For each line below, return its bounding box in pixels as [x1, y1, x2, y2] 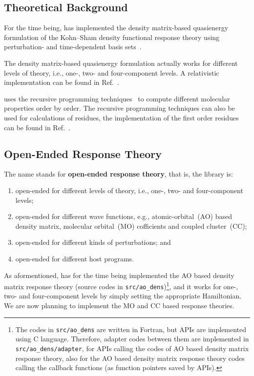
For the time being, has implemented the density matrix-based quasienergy [4, 22, 229, 33]
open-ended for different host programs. [15, 253, 134, 263]
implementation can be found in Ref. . [4, 77, 119, 87]
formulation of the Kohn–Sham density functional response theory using [4, 32, 220, 42]
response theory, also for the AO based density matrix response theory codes [15, 353, 245, 363]
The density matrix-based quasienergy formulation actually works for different [4, 58, 238, 68]
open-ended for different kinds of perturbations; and [15, 237, 171, 247]
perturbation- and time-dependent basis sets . [4, 41, 142, 52]
